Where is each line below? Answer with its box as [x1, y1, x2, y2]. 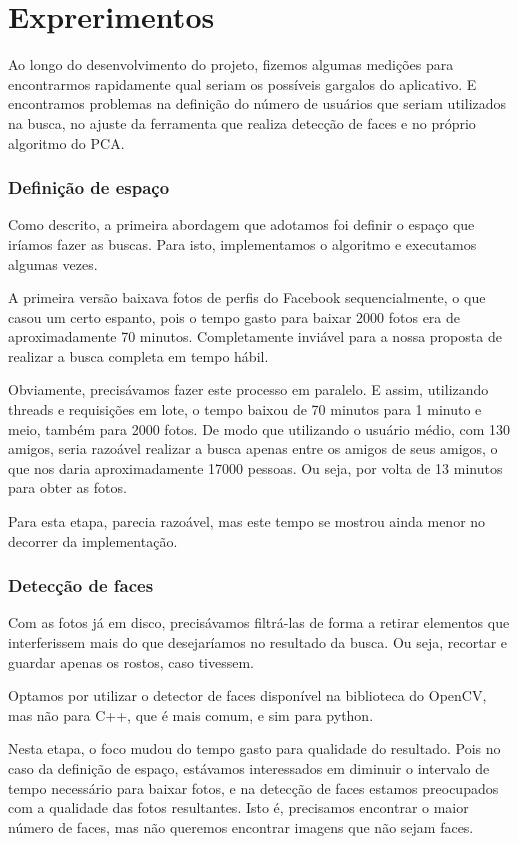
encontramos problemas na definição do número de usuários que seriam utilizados [8, 93, 507, 114]
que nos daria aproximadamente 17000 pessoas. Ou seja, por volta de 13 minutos [8, 457, 503, 478]
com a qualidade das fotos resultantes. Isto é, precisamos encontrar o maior [8, 797, 469, 818]
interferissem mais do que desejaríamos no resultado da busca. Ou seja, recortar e [8, 632, 508, 653]
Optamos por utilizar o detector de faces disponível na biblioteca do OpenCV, [8, 685, 487, 706]
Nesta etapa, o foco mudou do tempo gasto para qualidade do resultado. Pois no [8, 738, 501, 759]
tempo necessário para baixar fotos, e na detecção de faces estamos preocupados [8, 777, 499, 798]
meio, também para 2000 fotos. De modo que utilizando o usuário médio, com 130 [8, 418, 511, 439]
